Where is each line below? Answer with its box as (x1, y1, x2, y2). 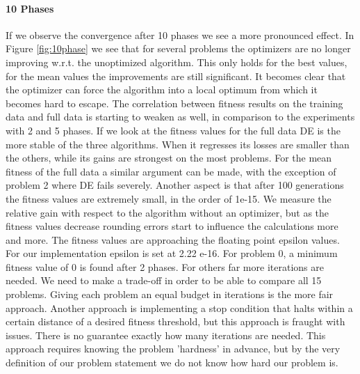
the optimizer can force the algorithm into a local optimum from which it (6, 82, 318, 97)
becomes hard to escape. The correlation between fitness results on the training (6, 95, 343, 110)
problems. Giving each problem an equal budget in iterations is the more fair (6, 287, 334, 302)
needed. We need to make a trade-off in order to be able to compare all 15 (6, 273, 322, 288)
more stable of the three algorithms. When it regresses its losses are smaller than (6, 137, 350, 151)
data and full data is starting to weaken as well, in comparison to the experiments (6, 109, 355, 124)
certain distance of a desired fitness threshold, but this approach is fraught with (6, 314, 345, 329)
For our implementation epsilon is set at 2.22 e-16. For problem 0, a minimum (6, 246, 338, 260)
